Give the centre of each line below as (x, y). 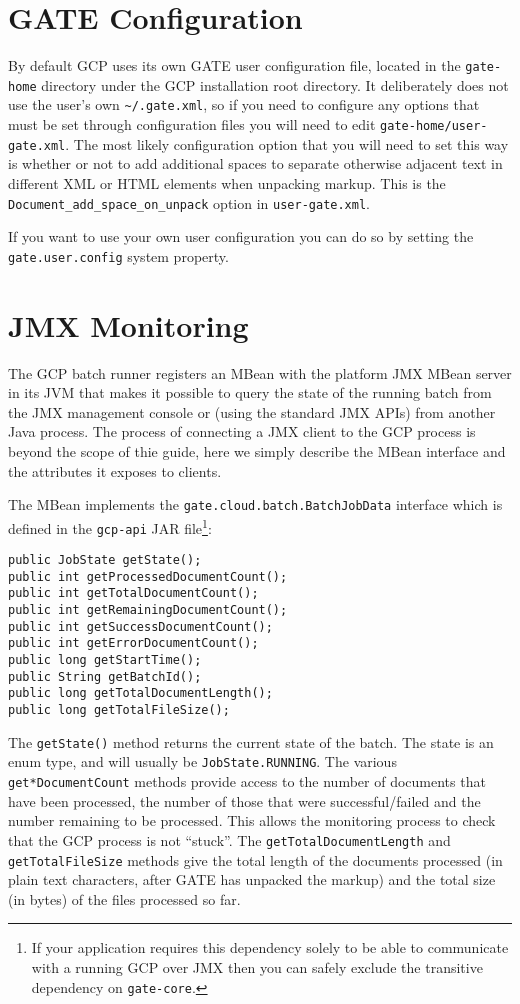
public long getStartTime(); (105, 660)
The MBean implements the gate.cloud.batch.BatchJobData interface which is (255, 504)
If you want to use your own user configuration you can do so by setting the (241, 236)
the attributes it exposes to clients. (115, 470)
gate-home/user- (434, 126)
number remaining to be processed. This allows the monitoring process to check (252, 820)
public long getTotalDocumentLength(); (140, 693)
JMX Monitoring (128, 324)
